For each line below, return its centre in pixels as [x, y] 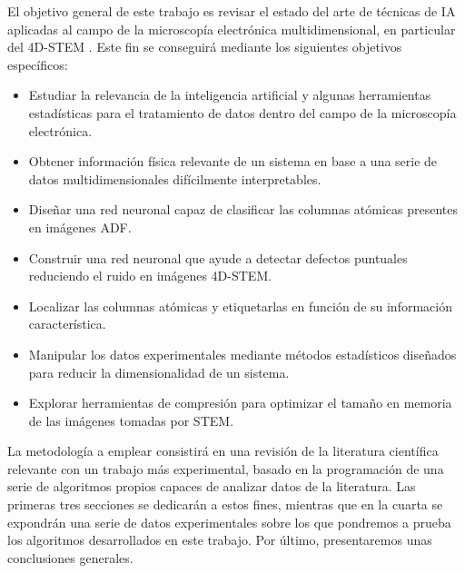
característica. [67, 324]
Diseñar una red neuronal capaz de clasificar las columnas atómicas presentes [243, 209]
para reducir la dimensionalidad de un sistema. [159, 372]
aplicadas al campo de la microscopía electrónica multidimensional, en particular [232, 29]
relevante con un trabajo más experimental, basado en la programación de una [226, 468]
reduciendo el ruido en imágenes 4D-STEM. [150, 276]
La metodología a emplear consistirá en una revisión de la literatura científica [223, 451]
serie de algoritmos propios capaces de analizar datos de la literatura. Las [212, 486]
